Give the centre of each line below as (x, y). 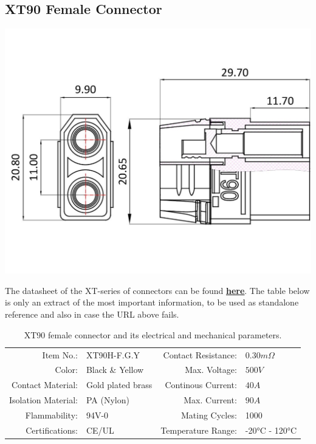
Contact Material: (44, 385)
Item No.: (60, 354)
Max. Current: (210, 400)
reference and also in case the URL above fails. (92, 314)
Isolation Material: (43, 400)
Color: (66, 370)
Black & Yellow (115, 370)
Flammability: (51, 415)
